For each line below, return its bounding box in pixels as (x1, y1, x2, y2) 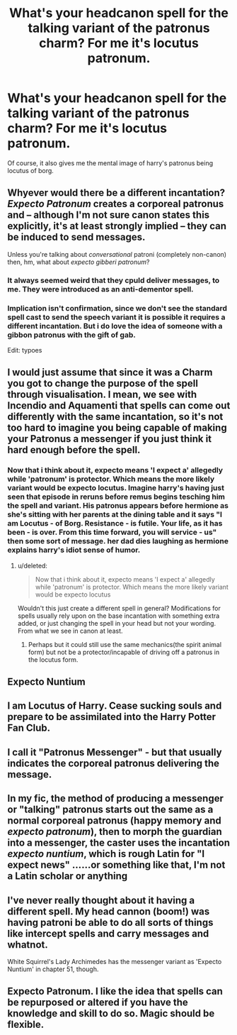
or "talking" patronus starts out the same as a (7, 804, 214, 816)
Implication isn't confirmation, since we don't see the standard (7, 303, 228, 313)
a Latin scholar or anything (7, 870, 128, 882)
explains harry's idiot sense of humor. (7, 545, 141, 555)
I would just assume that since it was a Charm (7, 367, 213, 379)
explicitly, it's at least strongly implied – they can (7, 220, 226, 232)
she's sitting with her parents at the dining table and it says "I (7, 509, 223, 519)
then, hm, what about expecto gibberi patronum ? (7, 258, 150, 266)
